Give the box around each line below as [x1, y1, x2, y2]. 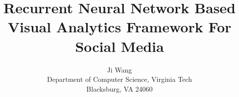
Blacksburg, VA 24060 [86, 83, 153, 94]
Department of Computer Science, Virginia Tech [47, 74, 192, 84]
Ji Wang [107, 64, 132, 74]
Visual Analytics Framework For [7, 17, 232, 37]
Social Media [75, 36, 164, 56]
